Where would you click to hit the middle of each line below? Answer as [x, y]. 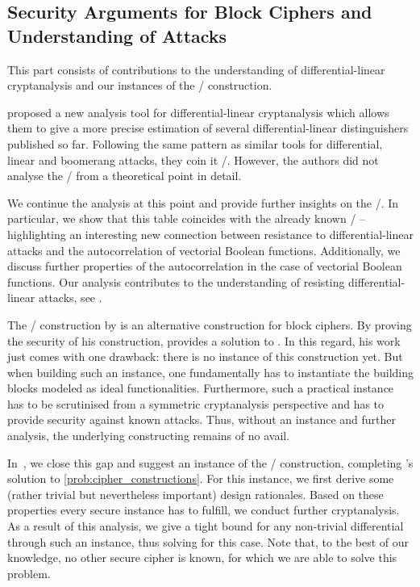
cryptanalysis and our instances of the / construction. [140, 85]
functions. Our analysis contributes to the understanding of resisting [176, 281]
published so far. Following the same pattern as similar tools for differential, [195, 143]
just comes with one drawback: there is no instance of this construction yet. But [205, 356]
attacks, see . [70, 298]
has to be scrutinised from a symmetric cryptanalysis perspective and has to [196, 403]
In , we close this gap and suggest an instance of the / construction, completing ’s [210, 462]
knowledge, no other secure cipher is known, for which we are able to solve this [202, 558]
